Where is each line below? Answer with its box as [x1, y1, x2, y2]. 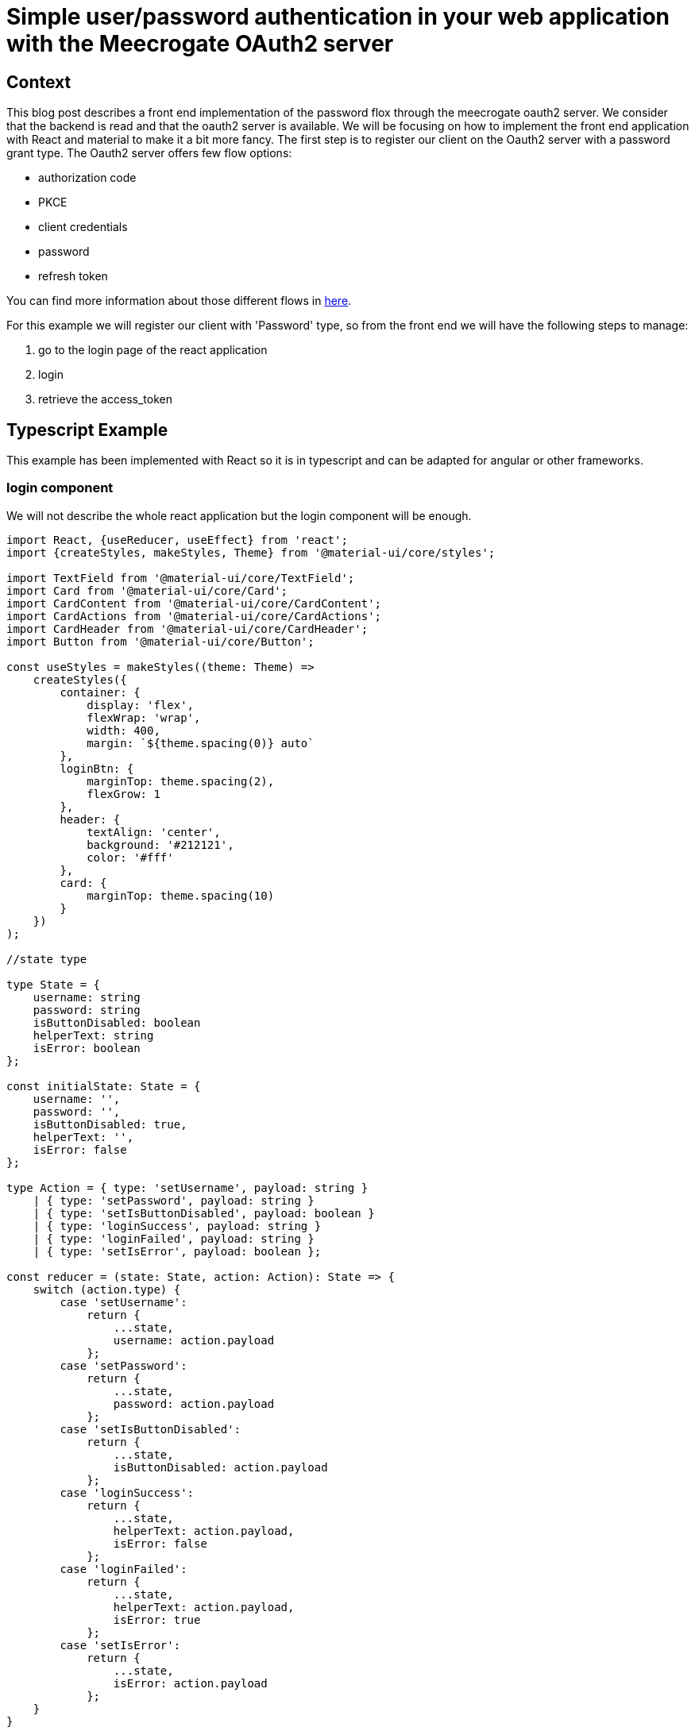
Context [6, 71, 71, 92]
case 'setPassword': [60, 1359, 187, 1372]
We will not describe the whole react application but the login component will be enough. [6, 508, 472, 522]
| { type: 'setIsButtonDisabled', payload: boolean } [33, 1206, 375, 1220]
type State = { [6, 977, 101, 991]
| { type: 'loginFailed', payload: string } [33, 1232, 315, 1245]
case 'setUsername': [60, 1295, 187, 1309]
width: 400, [87, 723, 160, 737]
